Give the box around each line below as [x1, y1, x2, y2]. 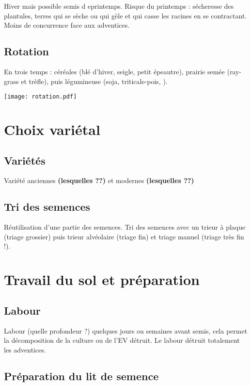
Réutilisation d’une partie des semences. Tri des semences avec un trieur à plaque [4, 222, 246, 232]
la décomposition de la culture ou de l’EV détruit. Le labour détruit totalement [4, 335, 240, 345]
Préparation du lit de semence [4, 368, 159, 383]
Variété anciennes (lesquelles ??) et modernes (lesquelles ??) [4, 175, 194, 185]
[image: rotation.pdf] [4, 93, 77, 101]
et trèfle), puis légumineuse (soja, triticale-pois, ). [21, 76, 168, 86]
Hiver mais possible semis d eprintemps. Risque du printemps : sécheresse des [4, 1, 234, 11]
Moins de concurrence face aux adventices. [4, 20, 130, 30]
